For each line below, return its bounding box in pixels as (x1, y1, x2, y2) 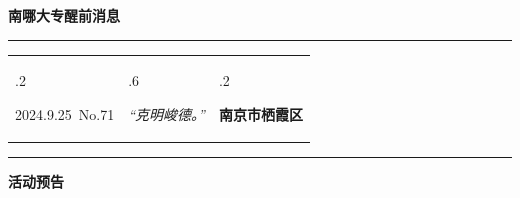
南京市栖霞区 (218, 103, 303, 124)
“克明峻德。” (128, 103, 205, 124)
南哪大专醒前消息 (8, 5, 120, 25)
